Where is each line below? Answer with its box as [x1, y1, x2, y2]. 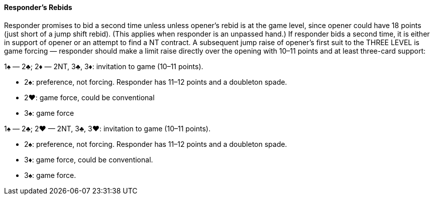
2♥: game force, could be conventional [24, 93, 155, 102]
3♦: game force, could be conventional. [24, 155, 153, 164]
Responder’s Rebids [4, 3, 72, 12]
